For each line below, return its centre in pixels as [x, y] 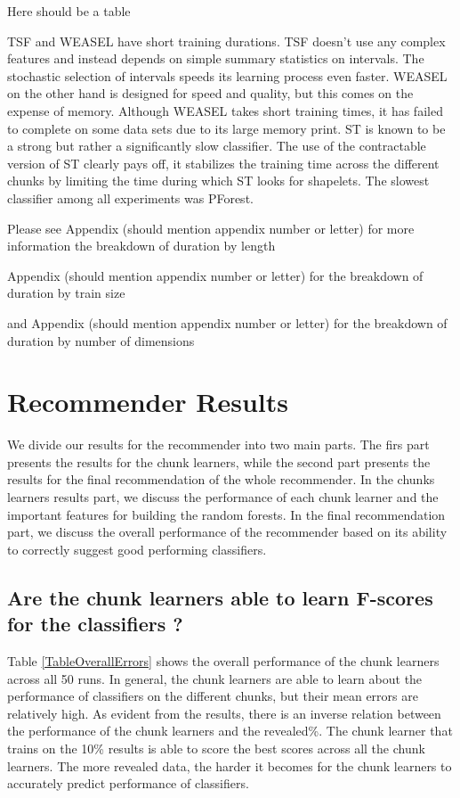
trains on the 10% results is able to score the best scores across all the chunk [216, 748]
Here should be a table [69, 11]
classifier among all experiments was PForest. [130, 197]
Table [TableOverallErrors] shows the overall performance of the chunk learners [223, 660]
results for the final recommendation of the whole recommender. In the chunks [221, 479]
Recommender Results [148, 402]
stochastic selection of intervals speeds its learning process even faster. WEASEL [227, 75]
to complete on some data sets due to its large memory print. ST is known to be [226, 128]
